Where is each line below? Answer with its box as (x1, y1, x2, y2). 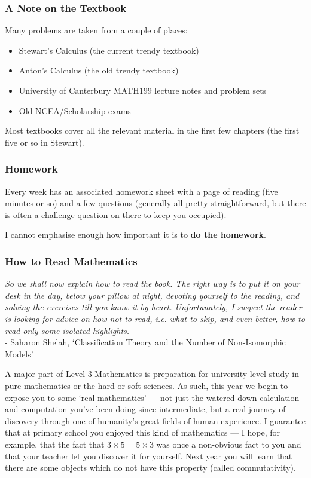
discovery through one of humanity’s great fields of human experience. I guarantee (5, 414, 306, 427)
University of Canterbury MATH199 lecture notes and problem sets (19, 84, 267, 96)
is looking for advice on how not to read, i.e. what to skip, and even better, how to (5, 312, 305, 324)
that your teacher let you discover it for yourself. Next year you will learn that (5, 449, 292, 462)
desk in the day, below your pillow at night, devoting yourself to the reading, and (5, 289, 300, 301)
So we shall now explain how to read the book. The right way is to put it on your (5, 277, 300, 290)
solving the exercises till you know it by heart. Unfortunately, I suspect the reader (5, 301, 302, 313)
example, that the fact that (5, 437, 105, 450)
